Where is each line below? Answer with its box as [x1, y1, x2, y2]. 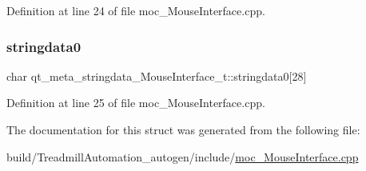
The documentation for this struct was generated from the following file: [6, 121, 360, 137]
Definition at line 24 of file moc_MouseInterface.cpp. [6, 2, 265, 18]
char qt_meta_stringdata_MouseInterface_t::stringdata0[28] [6, 67, 307, 84]
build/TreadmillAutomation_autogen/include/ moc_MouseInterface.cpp [6, 148, 359, 165]
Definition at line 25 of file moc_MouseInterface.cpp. [6, 94, 265, 111]
